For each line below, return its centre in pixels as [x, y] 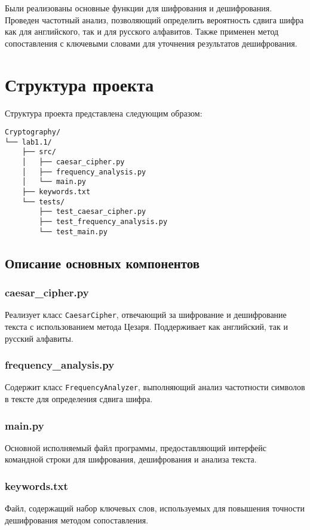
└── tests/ [43, 202]
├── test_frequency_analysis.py [103, 222]
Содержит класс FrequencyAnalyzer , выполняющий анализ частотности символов [155, 387]
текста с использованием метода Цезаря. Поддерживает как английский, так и [147, 326]
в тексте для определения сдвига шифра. [79, 399]
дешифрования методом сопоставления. [77, 520]
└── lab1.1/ [28, 142]
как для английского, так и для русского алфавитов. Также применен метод [142, 31]
